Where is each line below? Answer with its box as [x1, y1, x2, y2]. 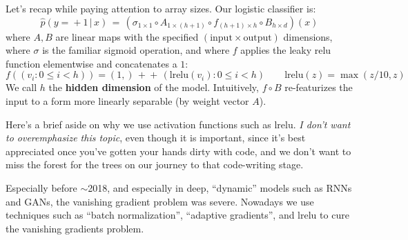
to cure [320, 208, 349, 222]
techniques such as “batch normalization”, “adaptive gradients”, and [6, 208, 295, 222]
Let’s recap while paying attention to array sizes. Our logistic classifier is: [6, 1, 316, 15]
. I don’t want [293, 117, 351, 131]
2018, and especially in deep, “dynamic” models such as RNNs [88, 180, 352, 194]
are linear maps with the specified [55, 29, 199, 43]
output [243, 32, 272, 43]
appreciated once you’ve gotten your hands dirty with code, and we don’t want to [6, 143, 351, 158]
